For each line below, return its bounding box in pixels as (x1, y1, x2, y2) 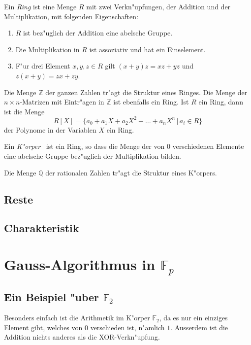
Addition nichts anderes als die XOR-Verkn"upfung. (4, 332, 160, 342)
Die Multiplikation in (15, 44, 80, 54)
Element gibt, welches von (4, 322, 83, 332)
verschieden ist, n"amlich (90, 322, 165, 332)
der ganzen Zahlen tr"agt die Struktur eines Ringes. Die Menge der (45, 87, 248, 97)
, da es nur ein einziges (159, 312, 228, 323)
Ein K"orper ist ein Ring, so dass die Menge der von (4, 141, 165, 151)
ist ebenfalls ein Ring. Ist (113, 97, 189, 107)
